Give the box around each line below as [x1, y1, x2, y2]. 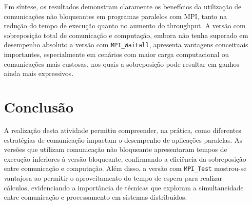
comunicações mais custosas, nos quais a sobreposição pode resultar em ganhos [4, 58, 240, 69]
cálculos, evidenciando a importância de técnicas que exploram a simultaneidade [4, 182, 244, 192]
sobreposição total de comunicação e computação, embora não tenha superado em [4, 30, 248, 40]
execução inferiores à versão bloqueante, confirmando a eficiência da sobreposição [4, 153, 246, 164]
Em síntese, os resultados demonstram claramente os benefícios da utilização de [4, 1, 241, 11]
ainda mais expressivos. [4, 68, 74, 78]
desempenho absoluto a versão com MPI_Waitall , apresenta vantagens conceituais [4, 39, 248, 50]
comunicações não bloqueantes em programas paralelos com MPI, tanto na [4, 11, 227, 21]
